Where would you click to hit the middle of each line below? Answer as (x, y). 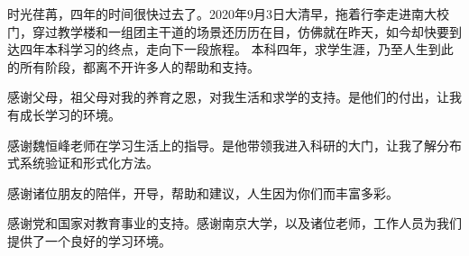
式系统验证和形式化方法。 (83, 163)
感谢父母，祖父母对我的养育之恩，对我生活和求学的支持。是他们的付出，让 (228, 97)
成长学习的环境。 (70, 114)
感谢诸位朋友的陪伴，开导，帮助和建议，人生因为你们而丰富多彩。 (203, 192)
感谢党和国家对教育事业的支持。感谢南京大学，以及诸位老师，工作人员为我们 (234, 223)
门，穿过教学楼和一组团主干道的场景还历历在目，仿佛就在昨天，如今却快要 (228, 31)
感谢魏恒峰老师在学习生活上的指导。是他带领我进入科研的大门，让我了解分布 (234, 145)
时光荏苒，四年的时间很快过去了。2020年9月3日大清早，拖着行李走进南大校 (228, 14)
